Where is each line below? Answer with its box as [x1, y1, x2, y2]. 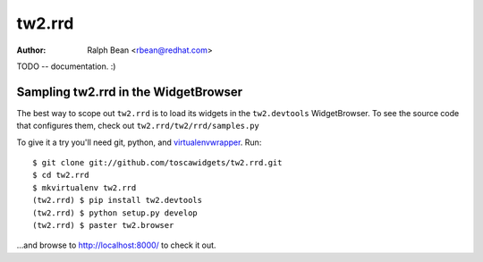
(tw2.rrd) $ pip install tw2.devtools [32, 195, 203, 206]
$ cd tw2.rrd [32, 170, 89, 181]
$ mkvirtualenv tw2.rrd [32, 182, 137, 192]
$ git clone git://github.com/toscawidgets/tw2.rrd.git [32, 157, 283, 168]
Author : [16, 45, 47, 55]
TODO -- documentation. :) [16, 61, 116, 72]
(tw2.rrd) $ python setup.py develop [32, 207, 199, 218]
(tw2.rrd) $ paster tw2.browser [32, 220, 174, 230]
